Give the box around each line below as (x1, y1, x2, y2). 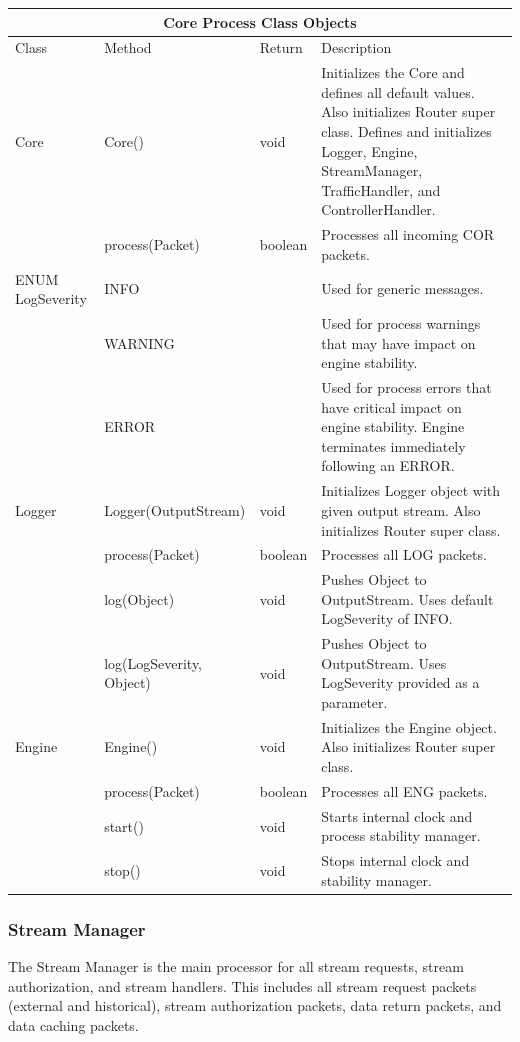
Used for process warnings (321, 313, 481, 334)
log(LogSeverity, (104, 652, 203, 673)
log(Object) (104, 588, 175, 609)
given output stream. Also (321, 499, 481, 520)
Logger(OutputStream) (104, 499, 246, 520)
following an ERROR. (321, 455, 455, 476)
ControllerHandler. (321, 199, 436, 220)
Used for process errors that (321, 377, 492, 398)
